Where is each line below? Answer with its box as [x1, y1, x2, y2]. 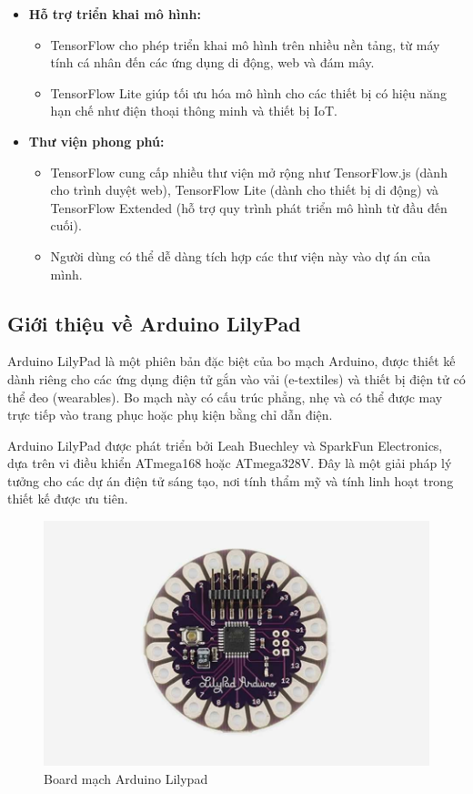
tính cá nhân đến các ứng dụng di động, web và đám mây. [50, 53, 375, 72]
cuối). [50, 216, 82, 235]
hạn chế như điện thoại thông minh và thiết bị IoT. [50, 101, 338, 120]
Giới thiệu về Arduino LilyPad [7, 309, 301, 337]
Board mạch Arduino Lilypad [44, 769, 208, 788]
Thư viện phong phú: [28, 131, 165, 150]
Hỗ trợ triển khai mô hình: [28, 5, 201, 23]
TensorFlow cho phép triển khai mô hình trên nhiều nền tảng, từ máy [50, 35, 440, 54]
